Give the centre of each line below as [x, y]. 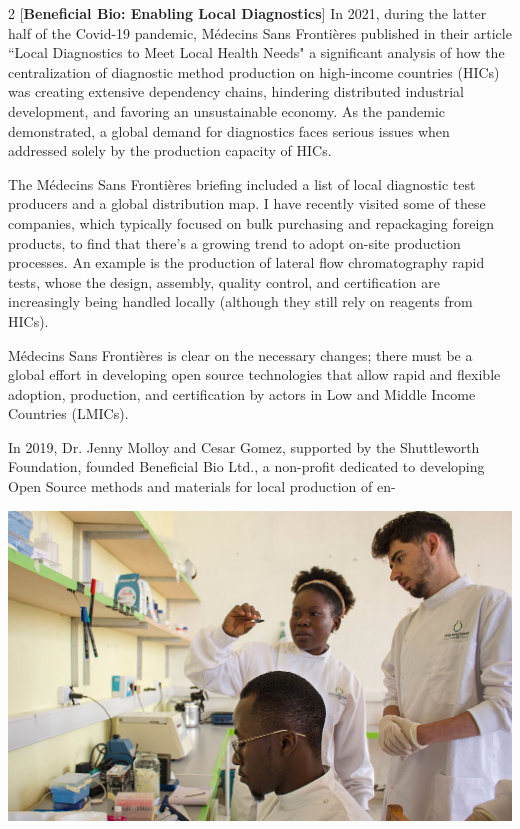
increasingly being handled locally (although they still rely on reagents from [240, 301]
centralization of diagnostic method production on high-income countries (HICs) [254, 71]
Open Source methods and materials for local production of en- [202, 486]
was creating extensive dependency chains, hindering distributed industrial [236, 91]
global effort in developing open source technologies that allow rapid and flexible [254, 374]
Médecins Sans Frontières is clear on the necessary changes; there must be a [240, 354]
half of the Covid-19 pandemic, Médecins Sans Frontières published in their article [260, 32]
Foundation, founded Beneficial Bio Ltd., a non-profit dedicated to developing [246, 466]
